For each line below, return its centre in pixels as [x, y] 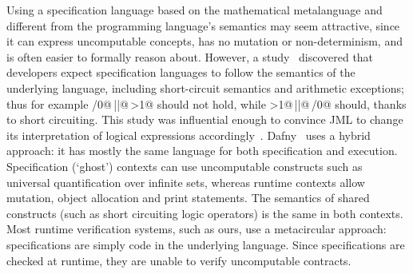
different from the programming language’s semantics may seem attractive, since [203, 25]
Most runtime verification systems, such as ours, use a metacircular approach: [197, 229]
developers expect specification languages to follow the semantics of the [181, 72]
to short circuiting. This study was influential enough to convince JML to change [205, 119]
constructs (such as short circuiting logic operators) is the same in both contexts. [205, 213]
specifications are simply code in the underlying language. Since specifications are [206, 244]
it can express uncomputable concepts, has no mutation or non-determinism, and [205, 41]
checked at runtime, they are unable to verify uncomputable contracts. [179, 260]
